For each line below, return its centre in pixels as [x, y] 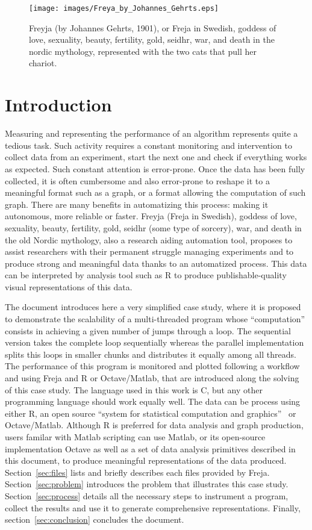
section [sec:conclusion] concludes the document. [95, 519]
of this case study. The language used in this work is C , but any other [134, 389]
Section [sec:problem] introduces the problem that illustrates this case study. [147, 484]
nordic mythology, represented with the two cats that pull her [143, 51]
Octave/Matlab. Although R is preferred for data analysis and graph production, [154, 425]
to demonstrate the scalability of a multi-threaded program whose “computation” [155, 319]
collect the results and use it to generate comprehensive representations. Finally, [153, 507]
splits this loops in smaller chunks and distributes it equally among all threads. [151, 354]
